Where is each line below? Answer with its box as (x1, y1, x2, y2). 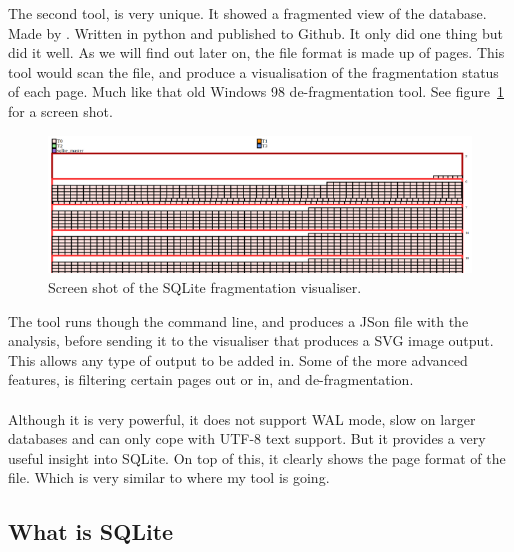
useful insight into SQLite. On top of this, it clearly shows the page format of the (8, 447, 506, 468)
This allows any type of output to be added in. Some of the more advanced (8, 349, 468, 370)
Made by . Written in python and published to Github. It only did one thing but (8, 22, 504, 43)
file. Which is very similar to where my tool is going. (8, 467, 330, 488)
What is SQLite (8, 516, 174, 547)
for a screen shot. (8, 100, 113, 121)
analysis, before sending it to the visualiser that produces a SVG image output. (8, 330, 494, 351)
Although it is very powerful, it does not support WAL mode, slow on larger (8, 408, 476, 429)
